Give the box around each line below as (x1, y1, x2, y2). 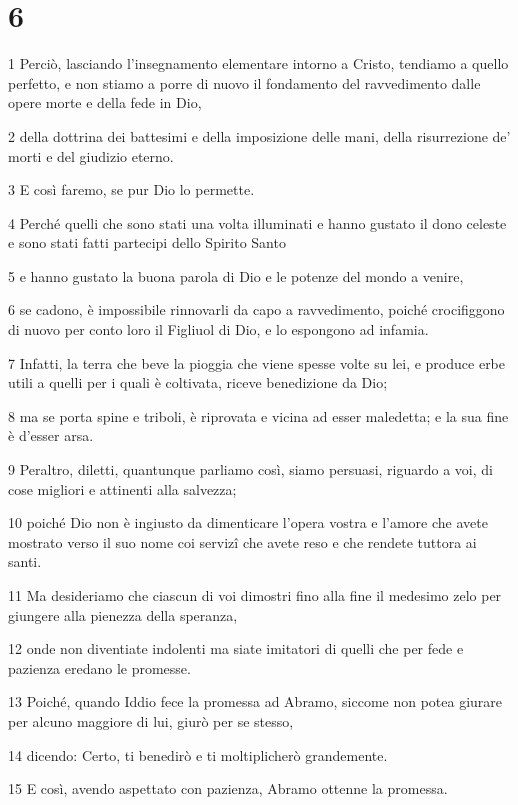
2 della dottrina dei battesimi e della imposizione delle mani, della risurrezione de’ (8, 125, 511, 146)
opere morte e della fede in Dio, (8, 92, 202, 113)
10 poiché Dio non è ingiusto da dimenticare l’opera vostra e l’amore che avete (8, 512, 488, 533)
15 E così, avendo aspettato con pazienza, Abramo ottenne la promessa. (8, 778, 448, 799)
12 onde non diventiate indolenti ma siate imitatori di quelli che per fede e (8, 638, 464, 659)
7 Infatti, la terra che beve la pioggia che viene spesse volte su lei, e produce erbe (8, 352, 506, 373)
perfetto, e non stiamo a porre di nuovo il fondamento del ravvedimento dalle (8, 72, 481, 93)
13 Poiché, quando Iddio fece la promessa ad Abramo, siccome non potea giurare (8, 691, 503, 712)
